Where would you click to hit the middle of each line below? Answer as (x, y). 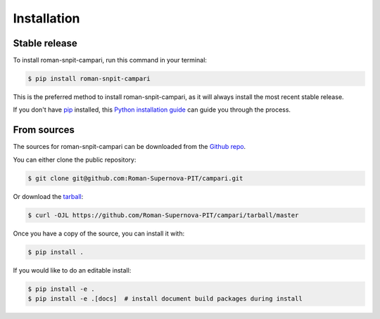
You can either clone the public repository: (75, 159)
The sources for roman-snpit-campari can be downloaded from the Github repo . (129, 147)
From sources (44, 130)
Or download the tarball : (48, 196)
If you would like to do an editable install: (72, 270)
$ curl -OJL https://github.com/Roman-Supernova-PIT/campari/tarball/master (163, 215)
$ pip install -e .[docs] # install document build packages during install (165, 299)
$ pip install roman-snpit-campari (89, 79)
